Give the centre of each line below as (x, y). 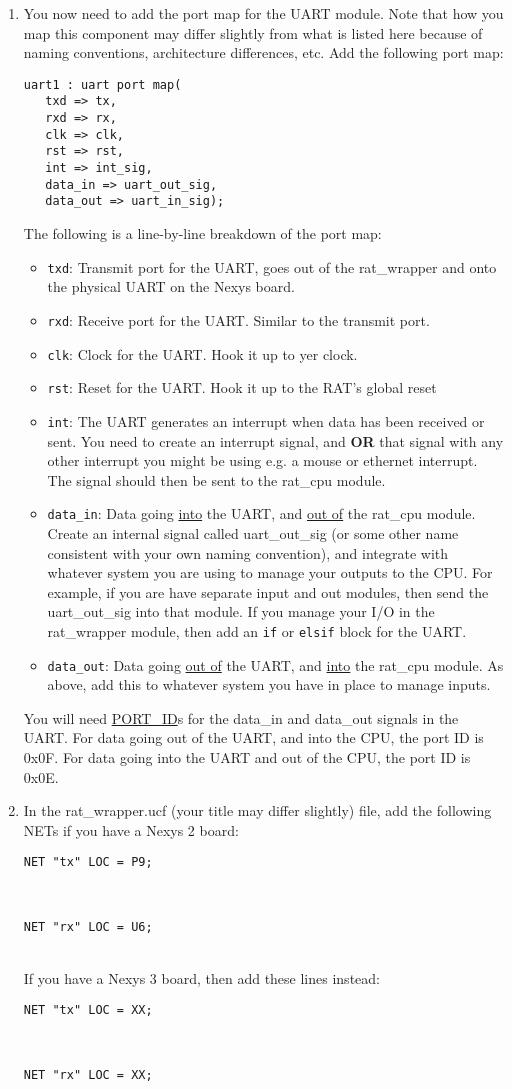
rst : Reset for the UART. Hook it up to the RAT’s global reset (242, 387)
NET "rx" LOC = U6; (88, 926)
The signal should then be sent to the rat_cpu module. (216, 479)
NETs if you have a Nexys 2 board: (131, 829)
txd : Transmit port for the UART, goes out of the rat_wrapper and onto (272, 266)
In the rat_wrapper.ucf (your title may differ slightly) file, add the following (257, 810)
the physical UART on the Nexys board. (171, 286)
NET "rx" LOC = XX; (88, 1074)
